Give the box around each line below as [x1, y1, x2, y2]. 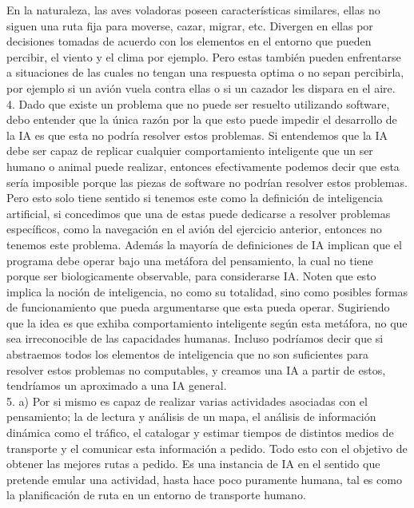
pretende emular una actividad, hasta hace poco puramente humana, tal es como [6, 470, 402, 487]
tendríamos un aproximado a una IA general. [6, 377, 227, 394]
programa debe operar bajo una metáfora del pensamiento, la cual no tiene [6, 252, 373, 268]
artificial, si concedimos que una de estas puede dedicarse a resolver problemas [6, 204, 391, 221]
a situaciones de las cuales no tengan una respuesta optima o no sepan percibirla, [6, 64, 404, 81]
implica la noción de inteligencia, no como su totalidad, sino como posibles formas [6, 283, 408, 300]
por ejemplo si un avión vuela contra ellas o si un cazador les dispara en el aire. [6, 79, 396, 96]
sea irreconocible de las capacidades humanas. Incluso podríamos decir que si [6, 330, 384, 347]
